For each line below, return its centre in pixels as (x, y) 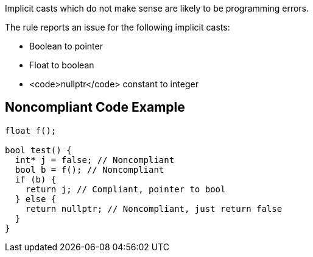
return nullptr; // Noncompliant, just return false (154, 208)
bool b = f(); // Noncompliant (90, 169)
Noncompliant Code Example (95, 107)
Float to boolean (62, 65)
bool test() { (38, 150)
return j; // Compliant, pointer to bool (125, 189)
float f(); (31, 130)
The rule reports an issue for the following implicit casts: (118, 27)
